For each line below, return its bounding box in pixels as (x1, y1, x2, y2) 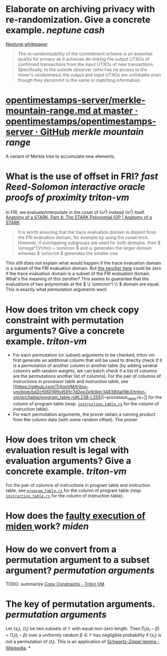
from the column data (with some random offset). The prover (12, 417, 138, 423)
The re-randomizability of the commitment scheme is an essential (17, 51, 153, 57)
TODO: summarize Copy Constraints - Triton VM (5, 581, 105, 587)
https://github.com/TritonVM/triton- (16, 384, 89, 390)
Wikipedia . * (5, 645, 31, 651)
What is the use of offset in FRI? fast (5, 171, 159, 182)
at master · (92, 105, 138, 116)
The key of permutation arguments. (5, 598, 156, 610)
